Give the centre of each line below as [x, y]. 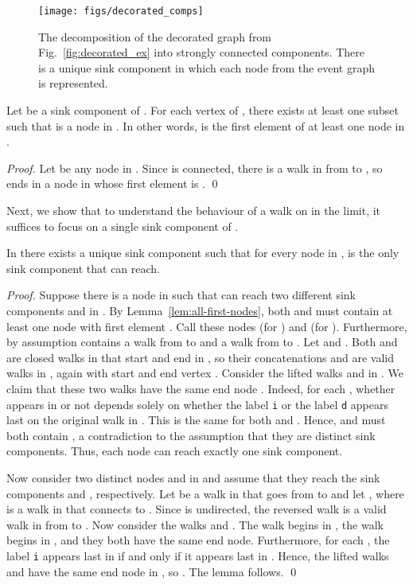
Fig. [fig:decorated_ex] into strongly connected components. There [201, 52]
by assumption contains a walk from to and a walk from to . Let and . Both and [202, 342]
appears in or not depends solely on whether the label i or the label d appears [197, 404]
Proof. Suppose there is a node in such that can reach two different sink [181, 295]
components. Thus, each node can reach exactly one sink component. [175, 451]
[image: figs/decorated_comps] [121, 11]
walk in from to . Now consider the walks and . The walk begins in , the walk [195, 524]
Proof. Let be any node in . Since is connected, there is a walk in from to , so [195, 168]
